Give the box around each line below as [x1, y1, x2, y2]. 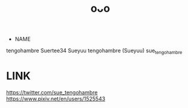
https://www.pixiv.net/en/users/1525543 [6, 95, 106, 102]
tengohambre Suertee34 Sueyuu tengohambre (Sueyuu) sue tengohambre [6, 47, 183, 55]
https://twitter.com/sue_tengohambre [6, 88, 98, 96]
